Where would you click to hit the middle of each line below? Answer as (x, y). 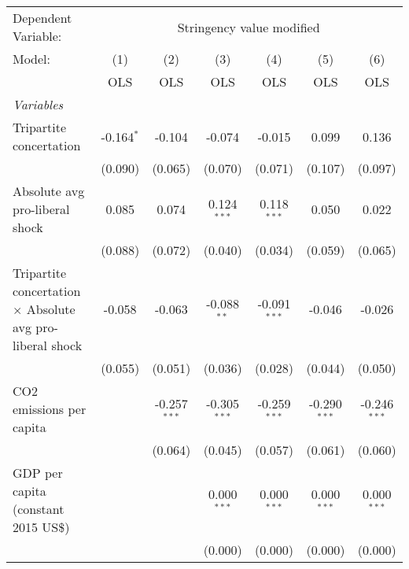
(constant (39, 509)
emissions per (50, 409)
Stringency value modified (249, 27)
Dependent (42, 18)
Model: (32, 59)
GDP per (38, 473)
